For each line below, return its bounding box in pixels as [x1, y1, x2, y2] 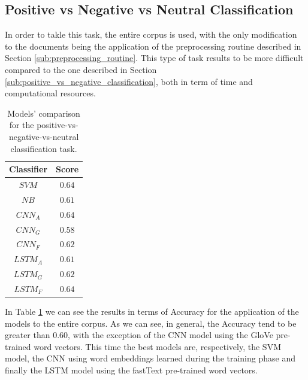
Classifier [9, 163, 48, 175]
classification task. [10, 142, 77, 154]
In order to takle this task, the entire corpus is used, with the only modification [5, 28, 297, 41]
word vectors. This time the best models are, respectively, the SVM [34, 340, 281, 352]
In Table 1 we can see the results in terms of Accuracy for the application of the [5, 305, 299, 317]
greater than [5, 329, 50, 341]
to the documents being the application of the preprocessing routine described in [5, 39, 301, 52]
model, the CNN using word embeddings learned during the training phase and [5, 352, 295, 364]
